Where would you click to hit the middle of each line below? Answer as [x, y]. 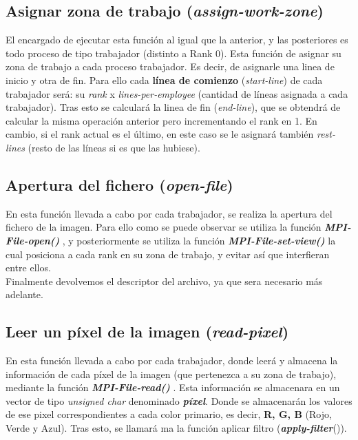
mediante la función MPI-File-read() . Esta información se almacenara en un [173, 387]
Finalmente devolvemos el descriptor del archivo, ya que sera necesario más [164, 281]
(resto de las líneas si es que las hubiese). [114, 147]
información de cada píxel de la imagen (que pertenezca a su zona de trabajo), [171, 374]
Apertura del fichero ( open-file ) [119, 184]
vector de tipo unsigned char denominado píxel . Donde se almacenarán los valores [179, 400]
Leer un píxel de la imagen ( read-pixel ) [147, 332]
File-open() [33, 240]
